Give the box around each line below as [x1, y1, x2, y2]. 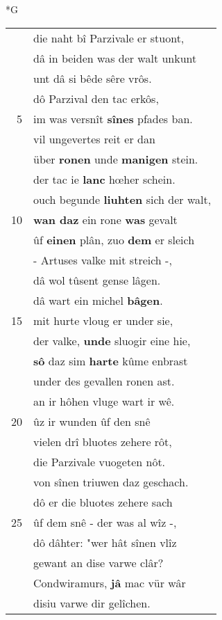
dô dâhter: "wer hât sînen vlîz [33, 534, 177, 550]
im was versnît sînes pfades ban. [33, 110, 193, 127]
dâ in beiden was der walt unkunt [33, 49, 197, 66]
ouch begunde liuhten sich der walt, [33, 191, 212, 207]
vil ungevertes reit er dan [33, 130, 155, 147]
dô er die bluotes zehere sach [33, 493, 173, 510]
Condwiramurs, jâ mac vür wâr [33, 574, 186, 591]
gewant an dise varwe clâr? [33, 554, 164, 571]
